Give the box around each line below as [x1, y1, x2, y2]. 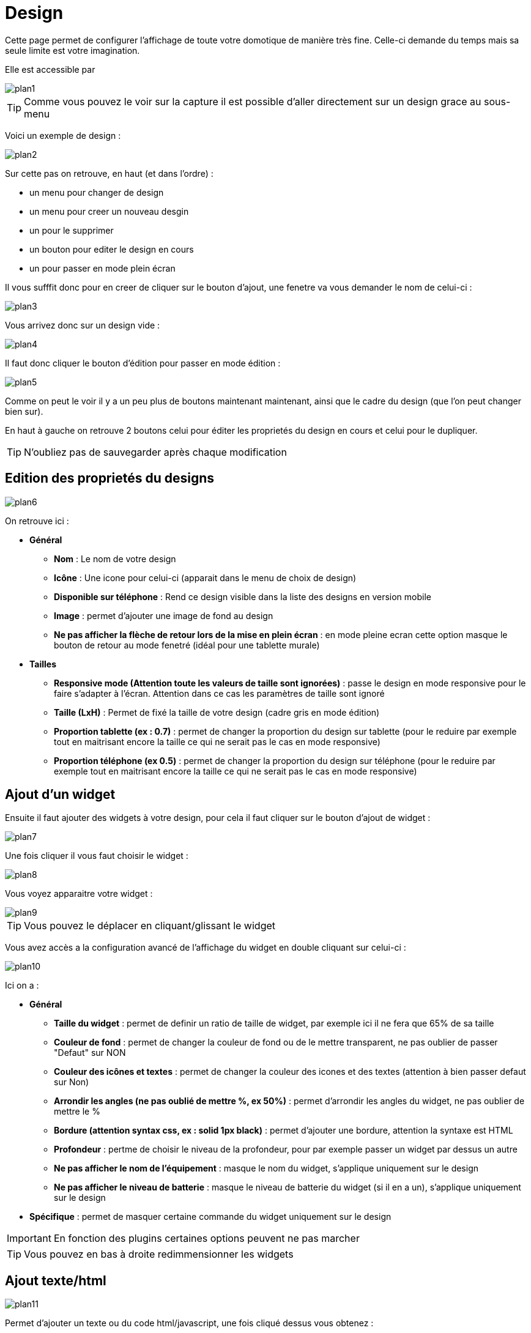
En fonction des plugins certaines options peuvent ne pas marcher [53, 1232, 360, 1245]
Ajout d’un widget [5, 787, 116, 803]
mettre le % [54, 1106, 100, 1117]
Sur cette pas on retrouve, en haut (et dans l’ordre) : [5, 168, 214, 179]
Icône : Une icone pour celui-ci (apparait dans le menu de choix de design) [54, 572, 357, 583]
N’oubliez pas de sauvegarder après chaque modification [24, 445, 287, 458]
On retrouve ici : [5, 515, 69, 526]
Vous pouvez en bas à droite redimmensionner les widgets [24, 1248, 294, 1261]
